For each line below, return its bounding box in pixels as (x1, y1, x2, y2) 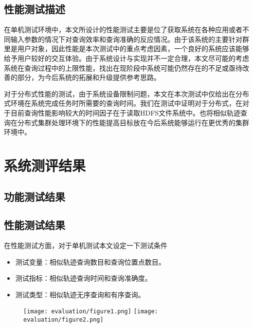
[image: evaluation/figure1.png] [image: (23, 308, 158, 315)
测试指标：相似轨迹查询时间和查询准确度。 (15, 273, 152, 283)
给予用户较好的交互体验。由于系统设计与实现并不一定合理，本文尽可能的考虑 (4, 53, 249, 63)
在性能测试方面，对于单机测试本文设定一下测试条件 (4, 240, 167, 250)
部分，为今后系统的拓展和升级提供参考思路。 (17, 72, 161, 82)
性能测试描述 (4, 1, 65, 17)
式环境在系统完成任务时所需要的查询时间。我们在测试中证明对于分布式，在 (4, 98, 242, 108)
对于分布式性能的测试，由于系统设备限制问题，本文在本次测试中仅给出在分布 (4, 88, 249, 98)
